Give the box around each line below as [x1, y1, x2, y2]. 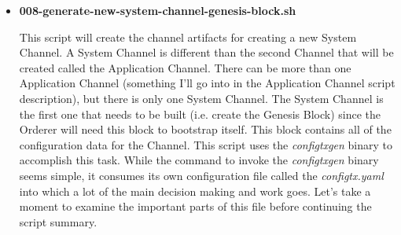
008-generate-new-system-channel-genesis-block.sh [19, 2, 296, 18]
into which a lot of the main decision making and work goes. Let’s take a [19, 182, 371, 199]
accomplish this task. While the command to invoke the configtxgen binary [19, 152, 379, 168]
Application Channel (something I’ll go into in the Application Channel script [19, 75, 395, 91]
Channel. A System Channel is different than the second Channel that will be [19, 44, 394, 61]
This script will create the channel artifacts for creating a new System [19, 28, 357, 45]
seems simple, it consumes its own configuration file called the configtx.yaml [19, 167, 384, 183]
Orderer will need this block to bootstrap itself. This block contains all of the [19, 121, 392, 138]
